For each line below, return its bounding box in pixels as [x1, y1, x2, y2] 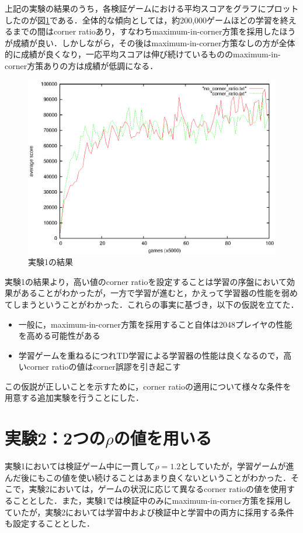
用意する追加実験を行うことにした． [5, 391, 144, 404]
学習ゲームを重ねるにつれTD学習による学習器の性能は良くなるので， [18, 349, 284, 361]
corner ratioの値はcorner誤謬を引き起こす [26, 360, 181, 373]
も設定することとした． [5, 517, 95, 529]
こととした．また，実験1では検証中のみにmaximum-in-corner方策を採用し [12, 494, 291, 506]
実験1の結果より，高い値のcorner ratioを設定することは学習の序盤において [5, 275, 287, 287]
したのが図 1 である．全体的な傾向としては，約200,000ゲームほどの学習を [5, 13, 280, 26]
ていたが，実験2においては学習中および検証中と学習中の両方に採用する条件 [5, 506, 294, 518]
